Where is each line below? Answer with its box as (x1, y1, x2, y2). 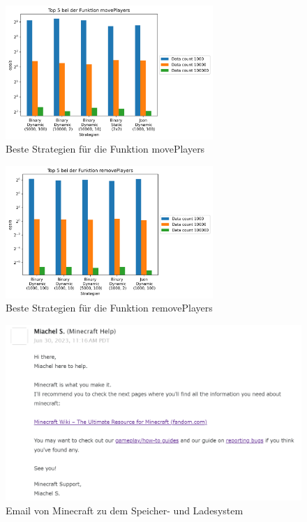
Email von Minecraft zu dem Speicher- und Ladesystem (6, 502, 244, 517)
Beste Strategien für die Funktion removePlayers (6, 300, 213, 315)
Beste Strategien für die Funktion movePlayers (6, 141, 205, 156)
